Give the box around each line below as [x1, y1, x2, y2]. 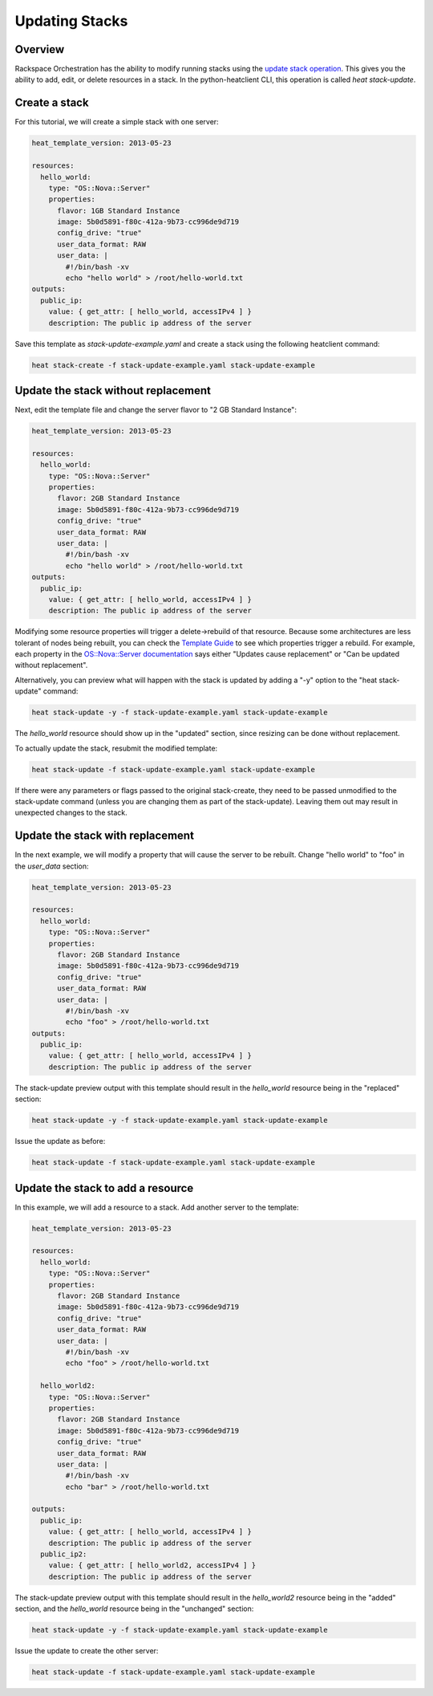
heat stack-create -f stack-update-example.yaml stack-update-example [31, 360, 316, 369]
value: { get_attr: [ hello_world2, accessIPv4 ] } [48, 1561, 257, 1570]
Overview [14, 43, 65, 56]
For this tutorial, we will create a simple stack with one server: [14, 117, 220, 127]
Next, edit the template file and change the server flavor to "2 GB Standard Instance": [14, 405, 297, 415]
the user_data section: [14, 861, 89, 871]
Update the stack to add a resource [14, 1181, 194, 1195]
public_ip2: [40, 1550, 87, 1559]
